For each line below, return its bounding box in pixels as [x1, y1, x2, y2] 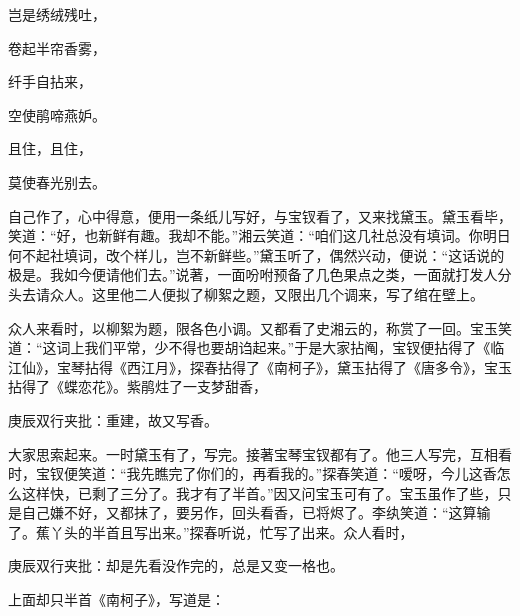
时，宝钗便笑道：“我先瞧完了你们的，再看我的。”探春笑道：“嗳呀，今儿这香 [8, 463, 497, 484]
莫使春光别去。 [8, 171, 106, 192]
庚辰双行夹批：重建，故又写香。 [8, 409, 218, 430]
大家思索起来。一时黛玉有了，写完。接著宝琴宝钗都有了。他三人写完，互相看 [8, 443, 512, 464]
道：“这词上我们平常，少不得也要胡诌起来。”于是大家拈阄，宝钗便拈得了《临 [8, 337, 505, 358]
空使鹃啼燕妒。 [8, 104, 106, 125]
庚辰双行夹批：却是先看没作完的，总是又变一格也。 [8, 555, 344, 576]
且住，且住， [8, 138, 92, 159]
